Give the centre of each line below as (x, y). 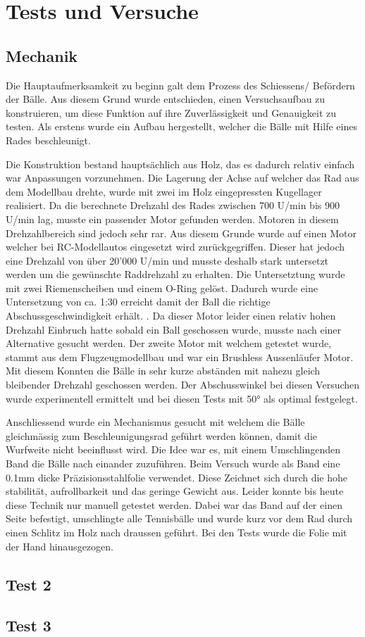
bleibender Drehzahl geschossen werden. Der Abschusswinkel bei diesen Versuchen (183, 385)
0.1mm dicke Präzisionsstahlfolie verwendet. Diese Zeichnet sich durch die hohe (177, 477)
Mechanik (42, 55)
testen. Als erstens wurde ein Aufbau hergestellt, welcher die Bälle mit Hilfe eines (181, 126)
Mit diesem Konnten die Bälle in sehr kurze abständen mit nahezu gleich (163, 371)
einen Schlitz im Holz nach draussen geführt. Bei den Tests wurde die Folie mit (177, 532)
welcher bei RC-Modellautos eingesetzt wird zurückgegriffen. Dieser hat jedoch (175, 247)
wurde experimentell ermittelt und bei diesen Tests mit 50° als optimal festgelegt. (182, 398)
